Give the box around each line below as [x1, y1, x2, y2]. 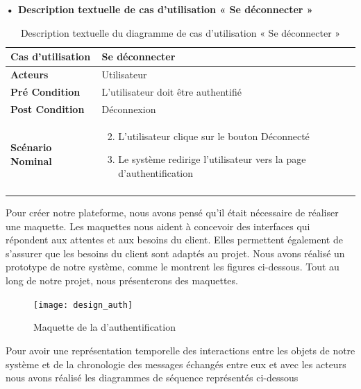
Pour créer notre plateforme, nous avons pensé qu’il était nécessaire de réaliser [6, 205, 339, 220]
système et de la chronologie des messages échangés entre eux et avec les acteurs [6, 356, 346, 371]
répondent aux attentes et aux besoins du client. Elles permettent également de [6, 232, 343, 247]
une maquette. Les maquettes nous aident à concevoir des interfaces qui [6, 218, 310, 233]
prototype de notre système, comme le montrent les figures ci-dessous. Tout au [6, 259, 339, 274]
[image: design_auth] [33, 300, 133, 310]
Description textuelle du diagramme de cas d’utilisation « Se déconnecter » [20, 25, 341, 40]
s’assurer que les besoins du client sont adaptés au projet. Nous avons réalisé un [6, 245, 345, 260]
